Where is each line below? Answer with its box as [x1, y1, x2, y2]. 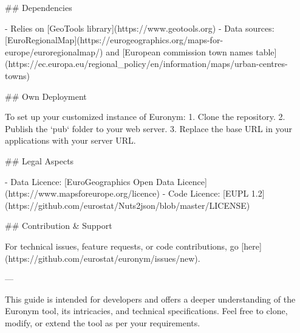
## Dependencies [5, 1, 72, 13]
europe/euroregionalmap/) [5, 45, 103, 58]
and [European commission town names [106, 45, 253, 58]
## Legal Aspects [5, 154, 74, 167]
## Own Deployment [5, 89, 87, 102]
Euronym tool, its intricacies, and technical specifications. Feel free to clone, [5, 304, 288, 317]
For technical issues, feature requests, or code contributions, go [5, 239, 239, 252]
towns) [5, 69, 30, 82]
